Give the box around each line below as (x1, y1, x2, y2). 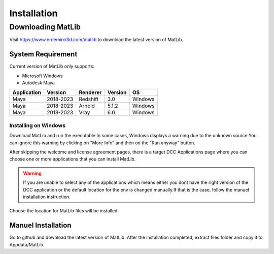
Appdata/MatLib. (9, 241, 45, 247)
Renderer (79, 89, 102, 96)
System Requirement (9, 50, 78, 58)
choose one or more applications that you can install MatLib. (9, 156, 136, 162)
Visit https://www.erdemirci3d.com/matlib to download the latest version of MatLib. (9, 37, 184, 43)
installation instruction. (23, 194, 71, 200)
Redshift (79, 96, 99, 103)
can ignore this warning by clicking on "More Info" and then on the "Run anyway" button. (9, 140, 195, 146)
